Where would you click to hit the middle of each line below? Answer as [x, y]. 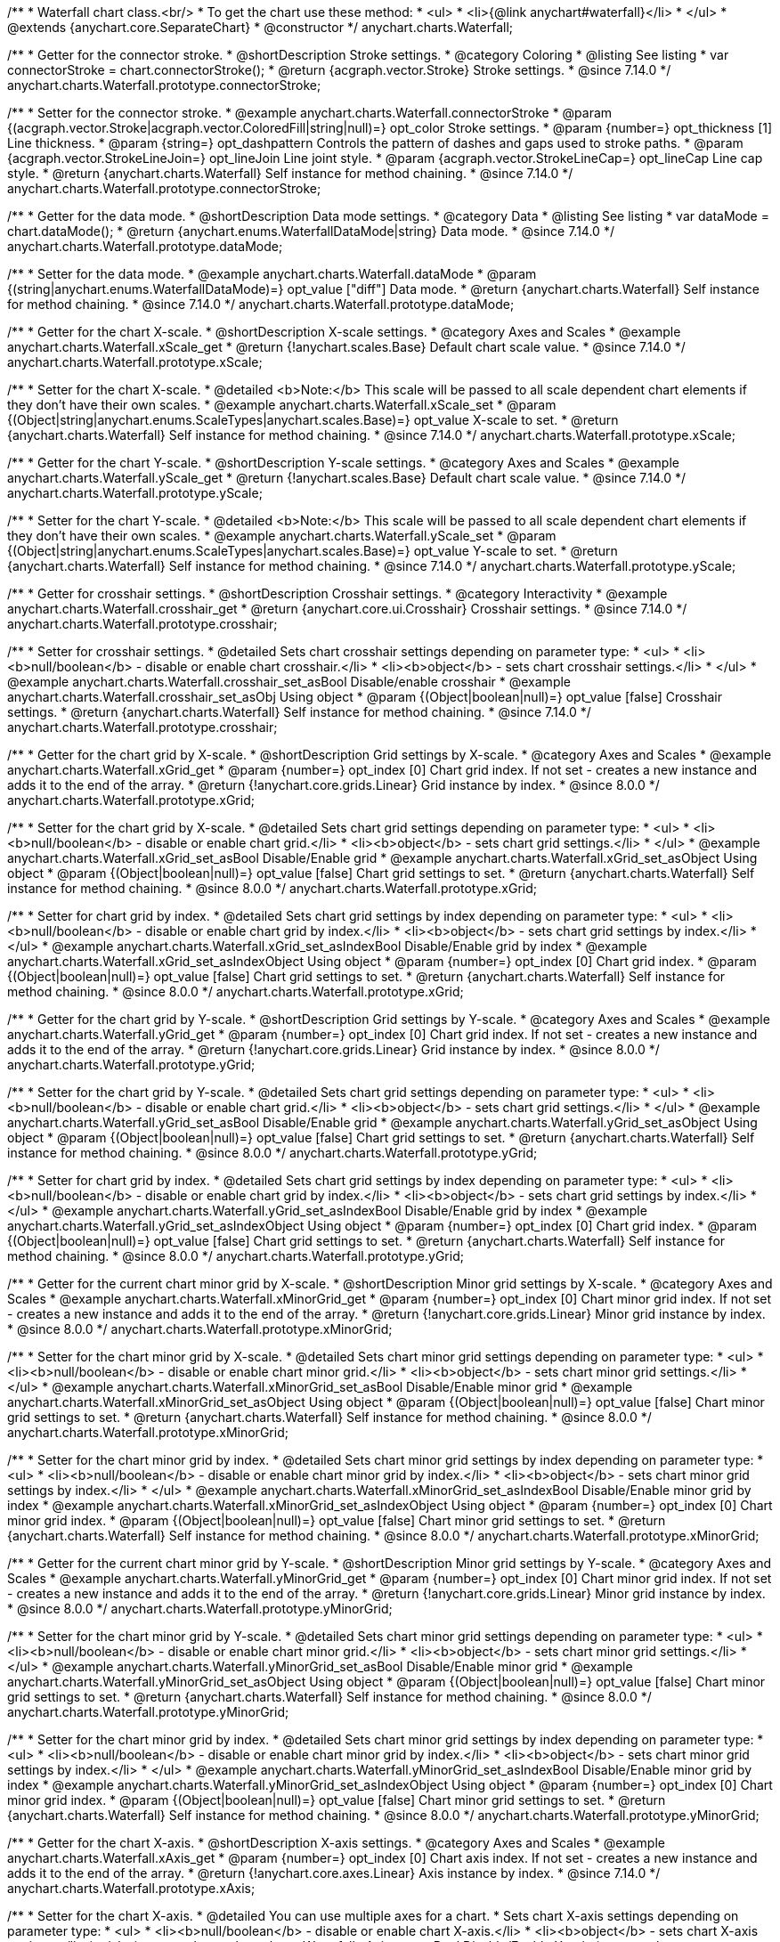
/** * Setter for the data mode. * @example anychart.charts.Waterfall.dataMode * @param [272, 274]
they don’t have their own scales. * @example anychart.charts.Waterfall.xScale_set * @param [282, 405]
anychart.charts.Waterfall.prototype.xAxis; [131, 1888]
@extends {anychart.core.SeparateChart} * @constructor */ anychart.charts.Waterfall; [260, 27]
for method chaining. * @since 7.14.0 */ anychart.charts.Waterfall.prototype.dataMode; [261, 304]
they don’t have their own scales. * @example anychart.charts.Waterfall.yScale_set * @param [282, 536]
